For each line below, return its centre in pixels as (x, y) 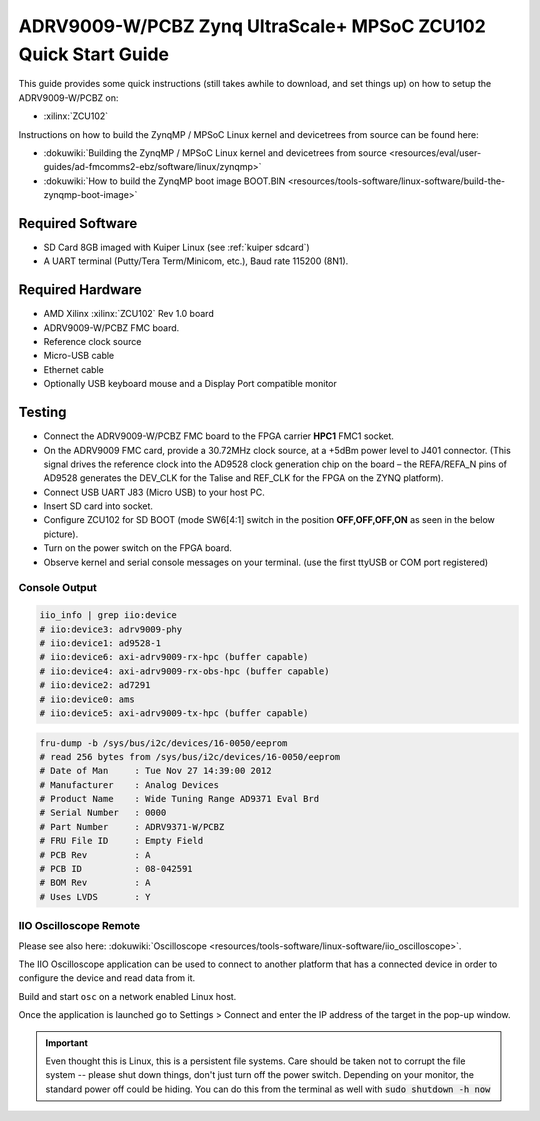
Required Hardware (80, 290)
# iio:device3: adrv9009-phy (111, 629)
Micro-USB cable (79, 356)
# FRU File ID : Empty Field (121, 841)
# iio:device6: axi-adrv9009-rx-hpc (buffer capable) (174, 657)
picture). (61, 534)
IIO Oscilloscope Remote (79, 926)
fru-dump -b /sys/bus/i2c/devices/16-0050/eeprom (163, 743)
